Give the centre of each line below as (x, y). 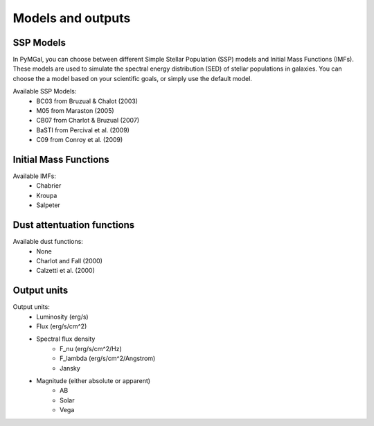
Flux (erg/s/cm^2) (62, 326)
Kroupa (47, 195)
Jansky (70, 368)
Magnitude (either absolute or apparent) (93, 380)
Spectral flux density (66, 339)
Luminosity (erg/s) (63, 317)
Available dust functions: (48, 242)
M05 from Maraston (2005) (75, 111)
